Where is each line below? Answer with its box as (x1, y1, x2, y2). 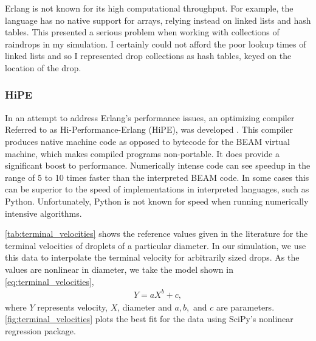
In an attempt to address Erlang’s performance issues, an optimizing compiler (5, 111, 295, 124)
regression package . (5, 324, 76, 337)
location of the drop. (5, 61, 81, 74)
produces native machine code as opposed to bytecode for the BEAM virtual (5, 135, 290, 147)
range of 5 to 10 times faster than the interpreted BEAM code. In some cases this (5, 170, 309, 183)
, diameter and (117, 300, 172, 313)
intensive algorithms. (5, 206, 82, 219)
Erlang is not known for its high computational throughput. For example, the (5, 2, 294, 14)
